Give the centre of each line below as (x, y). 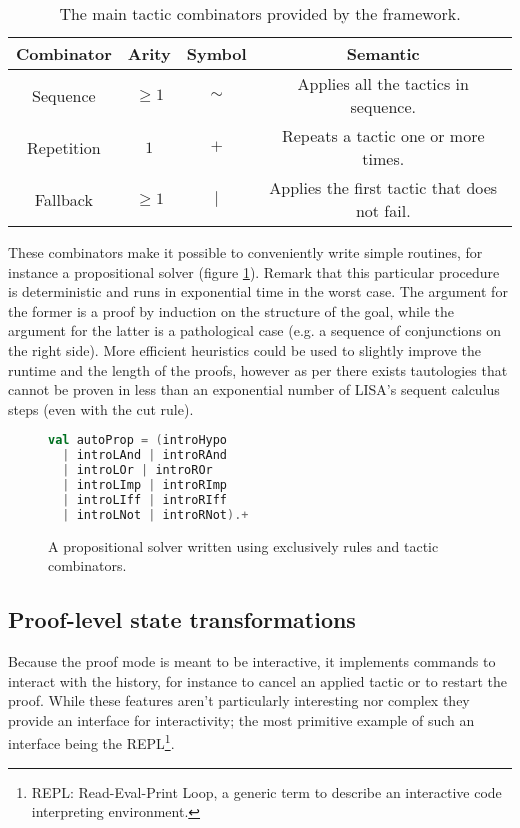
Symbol (216, 53)
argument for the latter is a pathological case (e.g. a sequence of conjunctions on (255, 330)
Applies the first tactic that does (383, 187)
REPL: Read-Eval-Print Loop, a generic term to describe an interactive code (266, 791)
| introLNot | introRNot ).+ (155, 514)
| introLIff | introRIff (145, 499)
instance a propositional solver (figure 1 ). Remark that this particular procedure (254, 271)
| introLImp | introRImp (145, 484)
